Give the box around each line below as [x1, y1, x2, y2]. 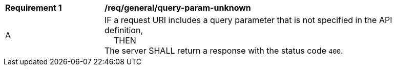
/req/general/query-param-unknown [105, 3, 251, 13]
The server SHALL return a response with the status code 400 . [105, 45, 343, 56]
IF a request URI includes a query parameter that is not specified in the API [105, 15, 392, 25]
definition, [105, 25, 143, 35]
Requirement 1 [5, 3, 62, 13]
